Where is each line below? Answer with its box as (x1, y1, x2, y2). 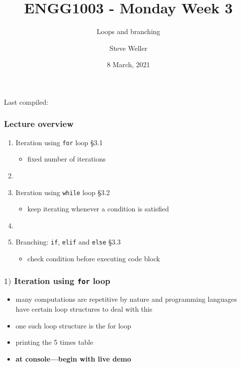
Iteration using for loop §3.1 (15, 137, 103, 147)
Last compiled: (4, 96, 48, 107)
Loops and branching (96, 26, 161, 37)
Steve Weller (109, 42, 148, 53)
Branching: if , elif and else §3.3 (15, 237, 121, 247)
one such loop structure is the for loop (15, 320, 131, 330)
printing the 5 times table (15, 337, 93, 347)
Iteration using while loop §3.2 (15, 187, 110, 197)
